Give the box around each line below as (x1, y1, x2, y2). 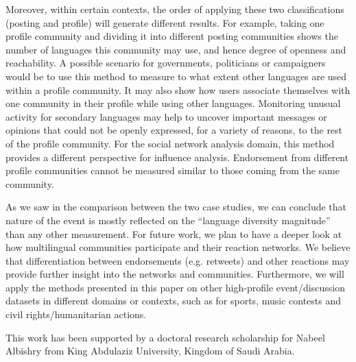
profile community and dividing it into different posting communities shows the (5, 29, 338, 43)
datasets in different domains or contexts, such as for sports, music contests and (5, 293, 342, 308)
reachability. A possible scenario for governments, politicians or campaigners (5, 56, 326, 70)
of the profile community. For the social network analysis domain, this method (5, 136, 335, 150)
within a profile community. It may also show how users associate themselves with (5, 82, 351, 97)
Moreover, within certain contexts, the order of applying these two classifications (5, 2, 344, 16)
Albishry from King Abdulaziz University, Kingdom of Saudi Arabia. (5, 343, 295, 358)
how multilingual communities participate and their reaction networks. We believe (5, 240, 351, 254)
